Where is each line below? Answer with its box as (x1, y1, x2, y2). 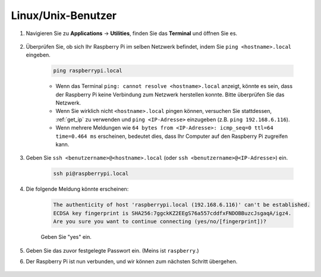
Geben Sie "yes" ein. (40, 234, 92, 241)
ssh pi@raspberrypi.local (53, 170, 129, 177)
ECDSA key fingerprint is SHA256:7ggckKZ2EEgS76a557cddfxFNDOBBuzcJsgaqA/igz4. (53, 210, 292, 216)
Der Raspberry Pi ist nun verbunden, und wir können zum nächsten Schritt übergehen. (26, 257, 238, 265)
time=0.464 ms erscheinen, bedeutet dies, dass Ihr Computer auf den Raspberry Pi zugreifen (55, 133, 288, 140)
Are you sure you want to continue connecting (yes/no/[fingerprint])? (53, 218, 267, 225)
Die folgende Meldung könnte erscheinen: (26, 185, 129, 193)
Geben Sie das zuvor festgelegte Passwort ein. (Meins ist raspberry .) (26, 247, 199, 254)
